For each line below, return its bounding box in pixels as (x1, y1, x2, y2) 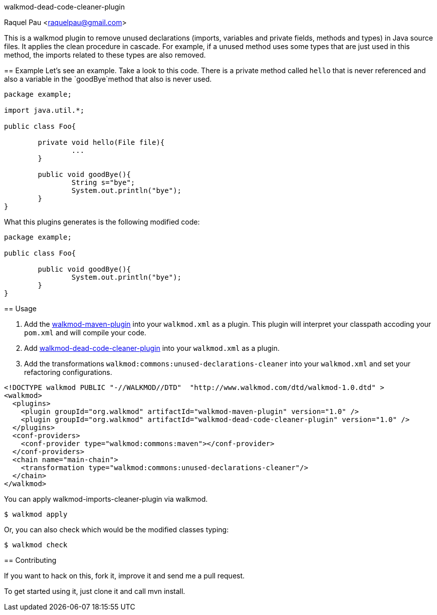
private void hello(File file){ (38, 138, 165, 146)
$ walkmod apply (4, 510, 68, 518)
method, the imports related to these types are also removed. (4, 51, 206, 59)
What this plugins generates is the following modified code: (4, 218, 200, 226)
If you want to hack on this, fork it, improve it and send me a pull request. (4, 571, 245, 580)
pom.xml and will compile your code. (24, 328, 146, 337)
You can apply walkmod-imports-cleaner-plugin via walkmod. (4, 495, 208, 503)
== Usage (4, 304, 37, 313)
